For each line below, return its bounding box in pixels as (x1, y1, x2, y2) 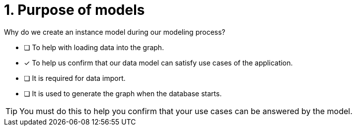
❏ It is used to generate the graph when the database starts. (24, 89, 222, 98)
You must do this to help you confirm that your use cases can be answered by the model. (19, 106, 353, 116)
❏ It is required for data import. (24, 73, 126, 82)
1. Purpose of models (4, 1, 145, 18)
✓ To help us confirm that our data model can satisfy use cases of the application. (24, 58, 293, 67)
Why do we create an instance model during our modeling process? (4, 27, 225, 36)
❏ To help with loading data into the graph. (24, 43, 164, 52)
